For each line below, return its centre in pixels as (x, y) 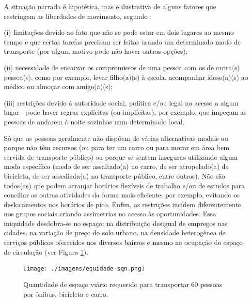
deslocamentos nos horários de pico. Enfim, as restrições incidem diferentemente (123, 204)
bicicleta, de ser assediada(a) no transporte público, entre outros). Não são (115, 175)
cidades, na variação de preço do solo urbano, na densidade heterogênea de (115, 233)
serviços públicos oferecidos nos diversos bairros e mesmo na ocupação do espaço (123, 242)
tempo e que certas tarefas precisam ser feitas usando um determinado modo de (122, 41)
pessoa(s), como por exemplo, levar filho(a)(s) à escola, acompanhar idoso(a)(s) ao (126, 77)
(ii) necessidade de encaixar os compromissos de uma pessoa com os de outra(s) (122, 67)
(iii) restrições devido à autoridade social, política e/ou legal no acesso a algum (121, 102)
